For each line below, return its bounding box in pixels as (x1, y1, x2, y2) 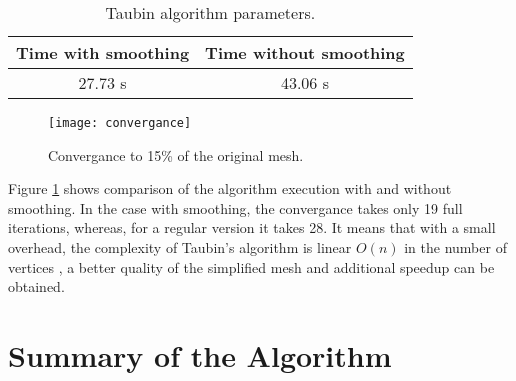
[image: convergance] (48, 116, 192, 130)
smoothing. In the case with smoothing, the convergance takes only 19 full (8, 197, 463, 218)
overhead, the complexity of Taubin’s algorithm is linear (8, 237, 352, 258)
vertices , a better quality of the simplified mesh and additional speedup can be (8, 256, 495, 277)
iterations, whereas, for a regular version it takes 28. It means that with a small (8, 217, 496, 238)
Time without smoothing (205, 41, 405, 64)
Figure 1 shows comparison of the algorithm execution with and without (8, 178, 452, 199)
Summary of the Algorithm (8, 335, 392, 375)
